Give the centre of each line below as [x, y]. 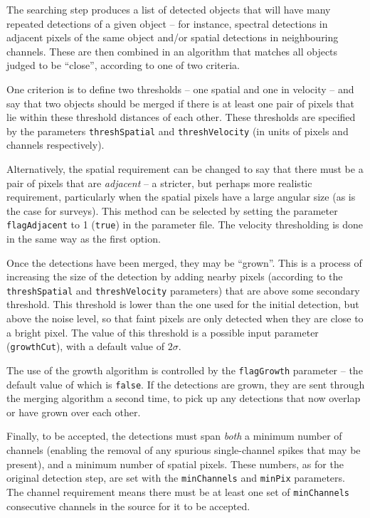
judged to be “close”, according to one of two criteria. [123, 65]
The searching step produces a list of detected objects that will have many [169, 9]
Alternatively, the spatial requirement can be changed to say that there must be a [185, 169]
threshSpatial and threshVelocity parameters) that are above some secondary [183, 290]
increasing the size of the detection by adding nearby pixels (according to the [175, 276]
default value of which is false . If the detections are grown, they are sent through [186, 384]
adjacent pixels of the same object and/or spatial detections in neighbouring [173, 37]
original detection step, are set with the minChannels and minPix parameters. [176, 478]
